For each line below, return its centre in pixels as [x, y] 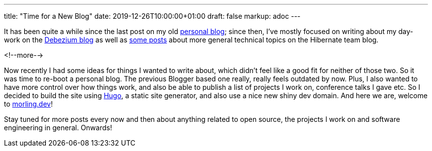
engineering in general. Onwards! [58, 128]
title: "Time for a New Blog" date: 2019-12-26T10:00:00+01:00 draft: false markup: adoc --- [152, 16]
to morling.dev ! [28, 104]
